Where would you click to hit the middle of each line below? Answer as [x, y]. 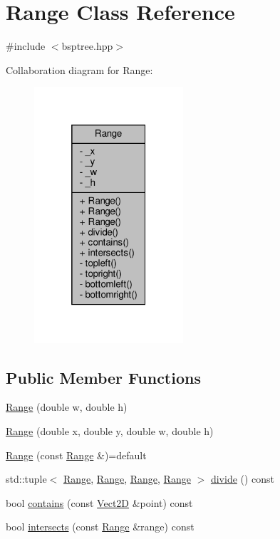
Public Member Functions [103, 377]
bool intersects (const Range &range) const [100, 527]
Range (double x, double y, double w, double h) [110, 431]
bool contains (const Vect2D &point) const [99, 502]
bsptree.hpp [87, 46]
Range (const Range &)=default [76, 455]
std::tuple [26, 479]
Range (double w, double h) [67, 407]
